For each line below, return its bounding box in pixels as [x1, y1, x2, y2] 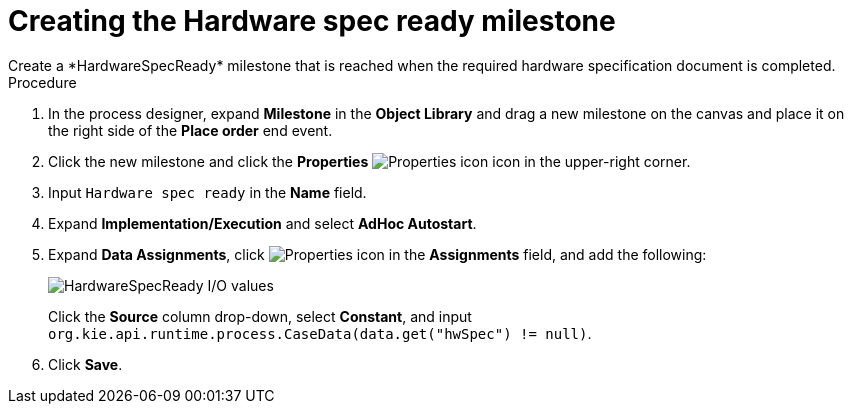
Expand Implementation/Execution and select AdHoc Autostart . [48, 214, 477, 232]
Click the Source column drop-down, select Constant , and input [48, 307, 472, 325]
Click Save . [48, 355, 123, 373]
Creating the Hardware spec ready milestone [8, 4, 616, 38]
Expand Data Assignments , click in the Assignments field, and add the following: [48, 245, 707, 263]
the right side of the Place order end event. [48, 121, 333, 139]
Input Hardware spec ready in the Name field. [48, 183, 367, 201]
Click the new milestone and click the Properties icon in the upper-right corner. [48, 152, 691, 170]
